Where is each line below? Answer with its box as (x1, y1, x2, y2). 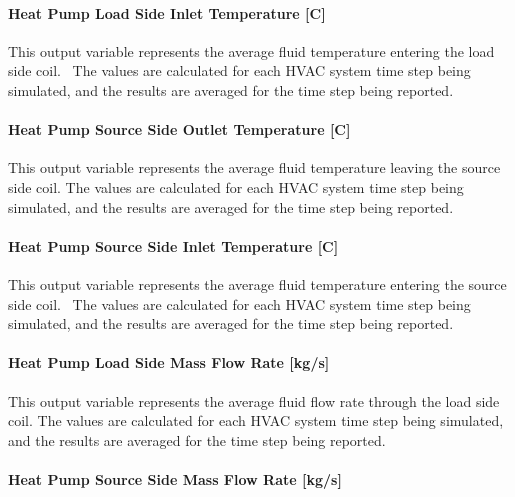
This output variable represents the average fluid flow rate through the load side (8, 390, 500, 411)
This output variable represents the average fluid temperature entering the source (8, 273, 507, 294)
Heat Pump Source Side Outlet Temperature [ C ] (8, 119, 351, 140)
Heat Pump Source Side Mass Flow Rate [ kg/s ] (8, 468, 342, 489)
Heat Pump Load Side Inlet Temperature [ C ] (8, 2, 326, 23)
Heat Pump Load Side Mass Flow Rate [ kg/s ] (8, 352, 330, 373)
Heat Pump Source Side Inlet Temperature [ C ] (8, 235, 339, 256)
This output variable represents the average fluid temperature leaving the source (8, 157, 501, 178)
